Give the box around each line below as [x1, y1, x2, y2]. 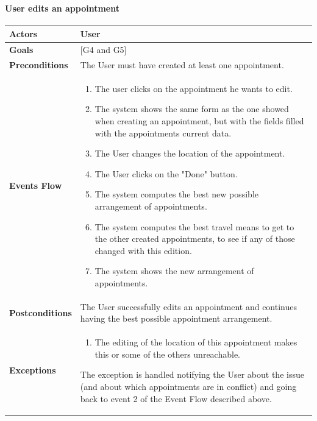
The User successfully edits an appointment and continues [80, 300, 297, 313]
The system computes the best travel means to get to [94, 220, 294, 233]
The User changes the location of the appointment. [94, 147, 285, 160]
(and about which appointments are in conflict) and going [80, 380, 297, 393]
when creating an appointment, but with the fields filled [94, 115, 304, 127]
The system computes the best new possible [94, 188, 259, 200]
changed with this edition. [94, 244, 192, 256]
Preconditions [9, 58, 68, 71]
